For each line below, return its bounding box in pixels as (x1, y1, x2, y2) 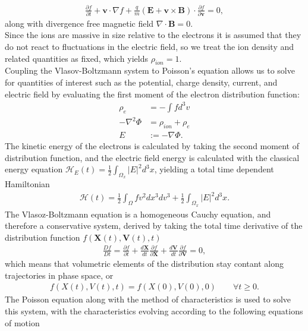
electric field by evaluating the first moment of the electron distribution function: (5, 87, 300, 100)
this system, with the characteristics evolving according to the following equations (5, 305, 303, 317)
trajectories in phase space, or (5, 269, 114, 281)
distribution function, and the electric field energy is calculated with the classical (5, 151, 300, 163)
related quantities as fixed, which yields (5, 52, 148, 64)
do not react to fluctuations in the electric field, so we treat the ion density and (5, 40, 294, 53)
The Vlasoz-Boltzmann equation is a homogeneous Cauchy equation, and (5, 207, 271, 220)
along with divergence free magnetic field (5, 17, 154, 29)
